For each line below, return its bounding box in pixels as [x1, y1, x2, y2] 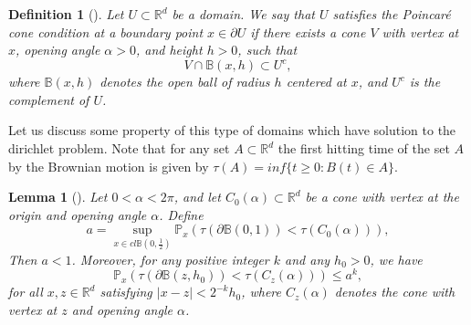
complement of [8, 89, 89, 109]
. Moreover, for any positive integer [71, 249, 269, 268]
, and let [173, 187, 221, 206]
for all [8, 282, 43, 301]
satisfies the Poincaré [332, 5, 451, 23]
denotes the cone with [334, 282, 455, 301]
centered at [286, 72, 347, 91]
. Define [159, 204, 204, 224]
